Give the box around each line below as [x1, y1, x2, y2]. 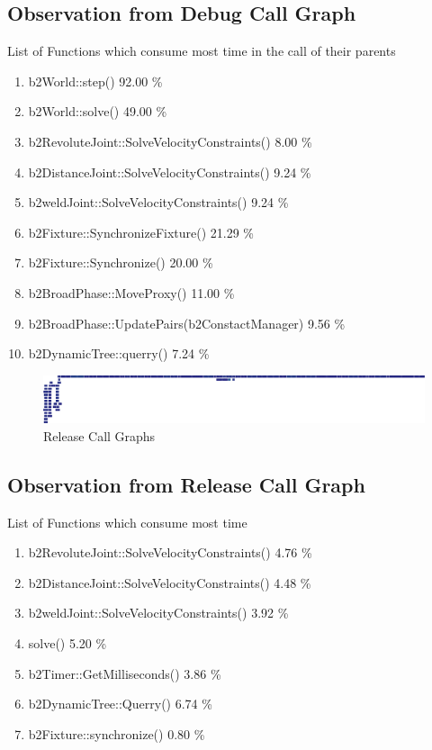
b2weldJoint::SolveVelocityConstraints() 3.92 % [28, 603, 289, 622]
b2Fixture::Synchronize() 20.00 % [28, 253, 213, 272]
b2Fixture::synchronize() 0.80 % [28, 724, 205, 743]
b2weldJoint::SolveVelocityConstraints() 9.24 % [28, 193, 289, 212]
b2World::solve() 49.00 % [28, 102, 167, 121]
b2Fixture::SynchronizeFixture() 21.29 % [28, 222, 255, 241]
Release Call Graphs [43, 426, 156, 445]
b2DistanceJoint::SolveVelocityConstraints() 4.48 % [28, 573, 311, 592]
